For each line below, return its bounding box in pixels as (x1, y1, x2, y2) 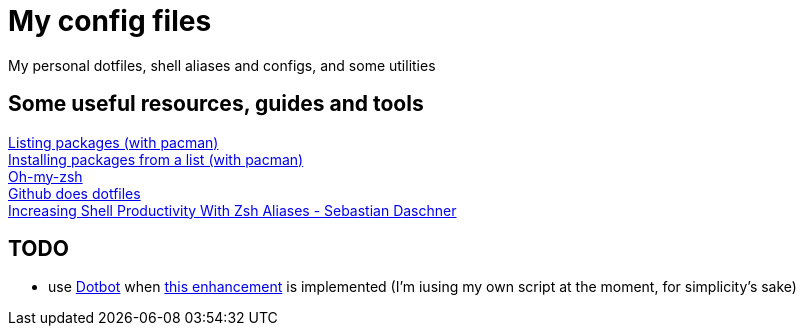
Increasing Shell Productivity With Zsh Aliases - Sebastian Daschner (8, 201, 457, 219)
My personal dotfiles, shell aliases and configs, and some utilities (8, 56, 436, 74)
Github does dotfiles (8, 184, 141, 202)
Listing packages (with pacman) (8, 133, 219, 151)
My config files (8, 4, 212, 38)
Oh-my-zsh (8, 167, 83, 185)
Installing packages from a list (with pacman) (8, 150, 304, 168)
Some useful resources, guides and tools (8, 91, 424, 117)
